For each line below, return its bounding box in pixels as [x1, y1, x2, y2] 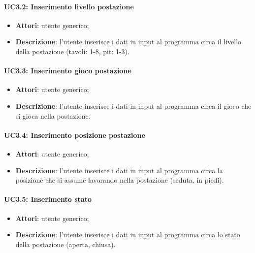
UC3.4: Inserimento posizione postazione [4, 129, 145, 140]
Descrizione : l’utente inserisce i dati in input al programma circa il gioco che [15, 100, 252, 111]
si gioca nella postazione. [15, 110, 91, 121]
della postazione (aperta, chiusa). [15, 239, 116, 249]
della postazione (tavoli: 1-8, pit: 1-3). [15, 46, 129, 56]
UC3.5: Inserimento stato [4, 194, 92, 204]
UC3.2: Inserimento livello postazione [4, 1, 134, 11]
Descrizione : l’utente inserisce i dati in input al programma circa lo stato [15, 229, 240, 240]
